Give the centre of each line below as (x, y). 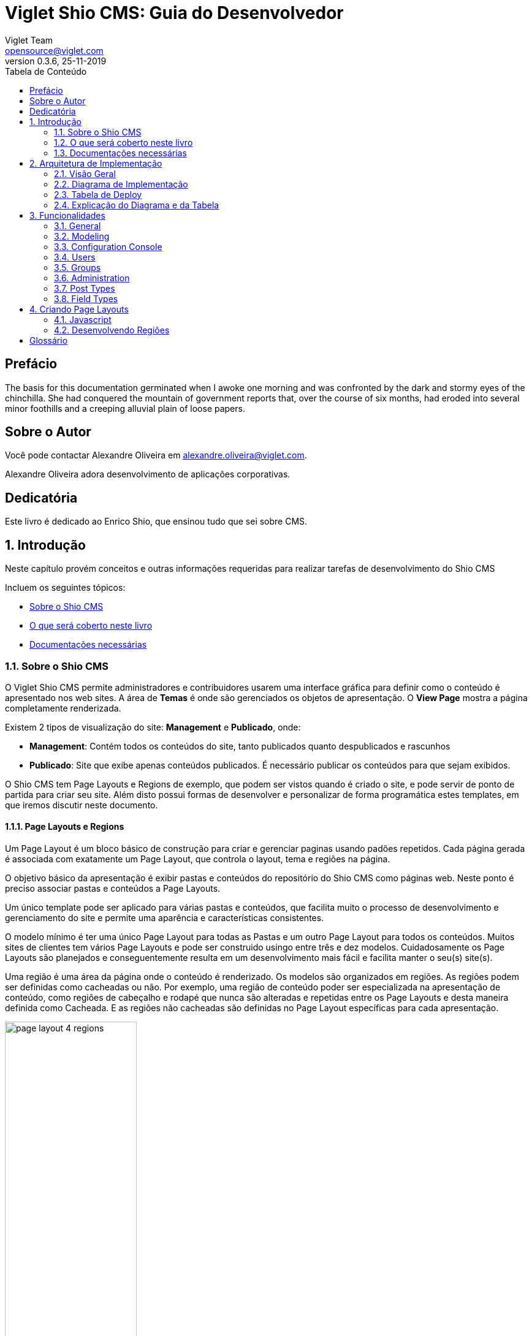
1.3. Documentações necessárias (120, 153)
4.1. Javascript (83, 319)
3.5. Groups (78, 267)
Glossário (49, 340)
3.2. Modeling (82, 236)
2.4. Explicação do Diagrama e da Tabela (137, 205)
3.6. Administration (92, 278)
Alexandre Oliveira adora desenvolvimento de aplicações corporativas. (148, 474)
